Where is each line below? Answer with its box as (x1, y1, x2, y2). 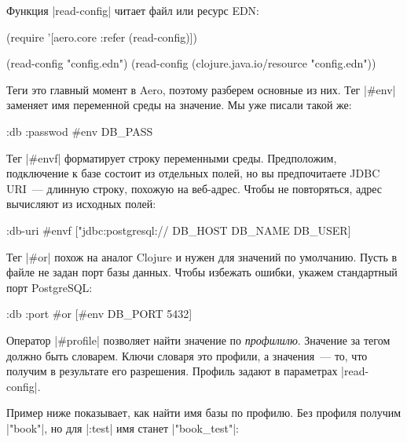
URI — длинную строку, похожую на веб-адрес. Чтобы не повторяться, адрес (6, 180, 383, 196)
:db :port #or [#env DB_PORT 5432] (6, 305, 192, 322)
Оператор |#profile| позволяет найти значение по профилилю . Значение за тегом (6, 331, 390, 348)
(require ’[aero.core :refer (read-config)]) (6, 28, 197, 45)
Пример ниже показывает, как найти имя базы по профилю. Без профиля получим (6, 404, 401, 421)
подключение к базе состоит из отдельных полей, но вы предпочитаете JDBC (6, 165, 380, 181)
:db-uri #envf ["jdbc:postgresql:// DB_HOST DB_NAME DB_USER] (6, 221, 351, 238)
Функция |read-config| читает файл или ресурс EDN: (6, 2, 259, 18)
